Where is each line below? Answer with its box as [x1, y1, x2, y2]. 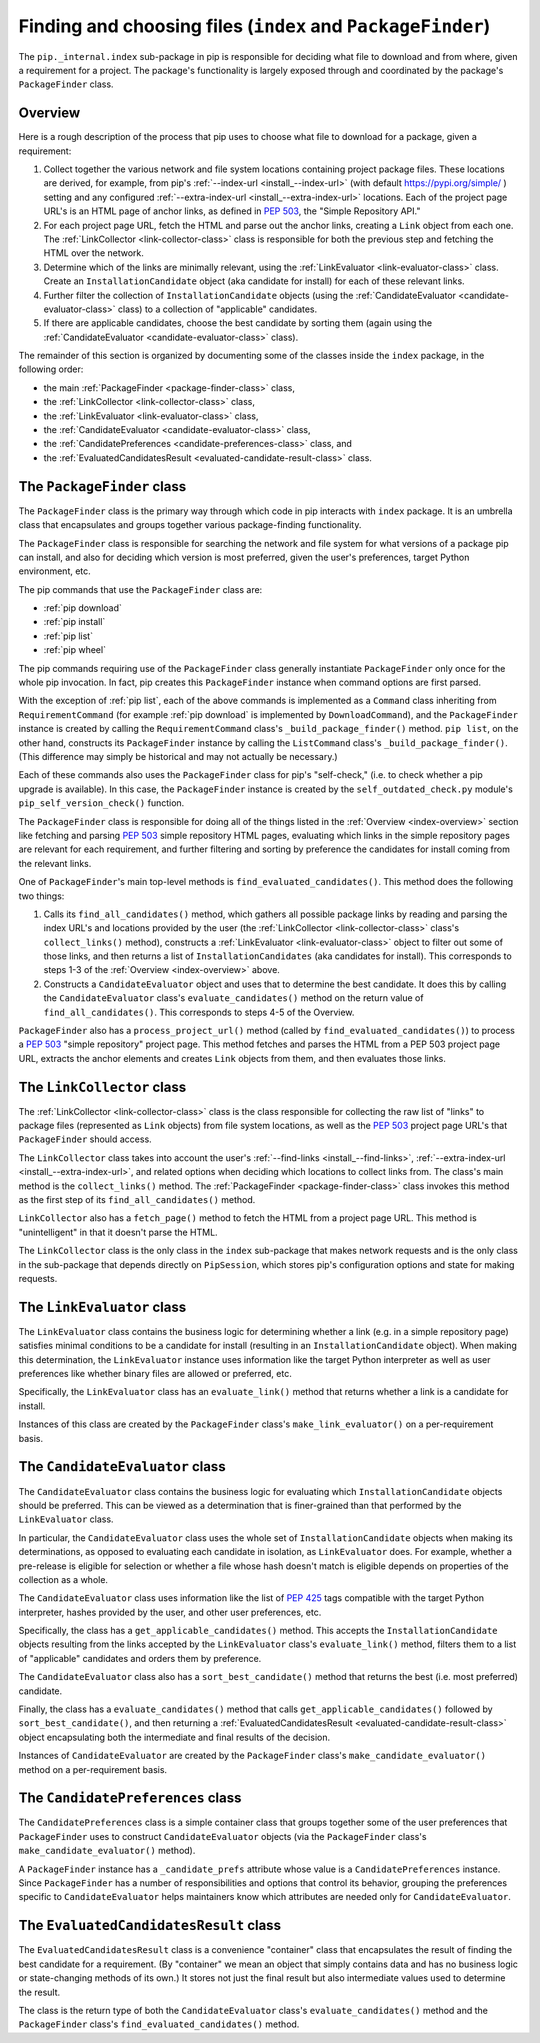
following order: [18, 363, 84, 375]
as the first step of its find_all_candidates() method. [18, 1194, 256, 1206]
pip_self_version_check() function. [18, 797, 185, 809]
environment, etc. [18, 565, 92, 577]
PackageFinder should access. [18, 1133, 152, 1145]
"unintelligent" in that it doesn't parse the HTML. [18, 1226, 219, 1238]
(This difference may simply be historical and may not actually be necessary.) [18, 750, 339, 762]
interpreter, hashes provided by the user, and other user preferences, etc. [18, 1606, 322, 1618]
